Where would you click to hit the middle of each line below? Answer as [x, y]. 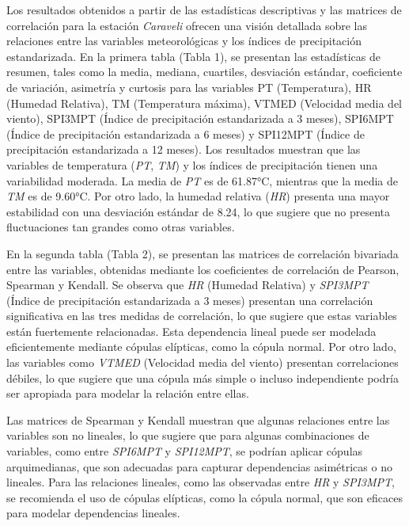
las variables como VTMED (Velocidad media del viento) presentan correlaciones [203, 362]
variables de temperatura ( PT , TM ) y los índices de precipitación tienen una [192, 164]
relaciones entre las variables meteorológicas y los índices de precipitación [184, 41]
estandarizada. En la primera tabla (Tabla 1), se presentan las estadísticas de [193, 56]
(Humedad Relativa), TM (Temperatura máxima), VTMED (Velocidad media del [204, 103]
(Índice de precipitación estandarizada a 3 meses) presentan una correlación [190, 300]
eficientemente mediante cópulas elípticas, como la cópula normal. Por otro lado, [201, 347]
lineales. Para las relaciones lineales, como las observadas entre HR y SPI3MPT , [201, 482]
